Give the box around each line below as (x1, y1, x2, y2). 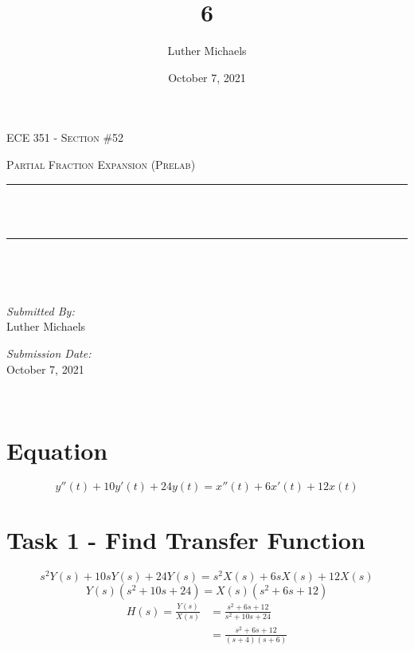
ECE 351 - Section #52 (6, 129, 124, 146)
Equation (6, 434, 108, 467)
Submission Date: (6, 345, 92, 362)
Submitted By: (6, 302, 75, 319)
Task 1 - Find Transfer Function (6, 524, 365, 556)
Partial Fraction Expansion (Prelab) (6, 155, 196, 172)
